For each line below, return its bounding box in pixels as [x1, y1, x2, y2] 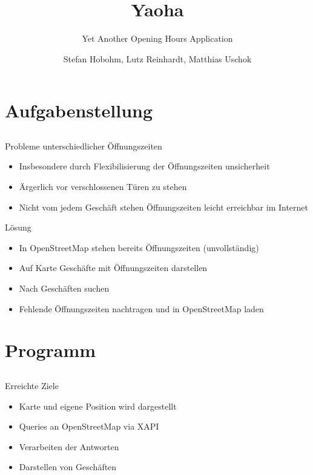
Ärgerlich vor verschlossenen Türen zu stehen [19, 180, 187, 193]
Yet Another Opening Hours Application [82, 32, 233, 45]
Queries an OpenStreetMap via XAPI [19, 420, 159, 433]
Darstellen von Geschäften [19, 460, 117, 473]
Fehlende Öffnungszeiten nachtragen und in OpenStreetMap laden [19, 302, 264, 315]
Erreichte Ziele [5, 379, 59, 391]
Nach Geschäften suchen [19, 282, 110, 295]
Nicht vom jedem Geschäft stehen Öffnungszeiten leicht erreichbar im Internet [19, 200, 308, 213]
